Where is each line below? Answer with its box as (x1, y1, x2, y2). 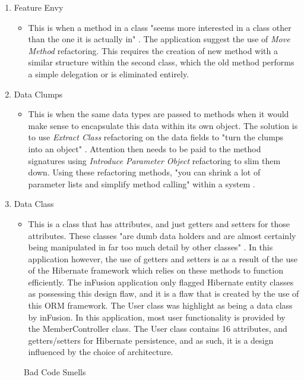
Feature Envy (14, 1, 64, 13)
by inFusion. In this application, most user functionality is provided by (28, 310, 286, 323)
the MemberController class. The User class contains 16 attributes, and (28, 322, 287, 335)
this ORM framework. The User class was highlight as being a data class (28, 299, 293, 312)
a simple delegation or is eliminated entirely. (28, 67, 189, 80)
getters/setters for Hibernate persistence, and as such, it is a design (28, 334, 274, 346)
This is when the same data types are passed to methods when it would (28, 108, 289, 120)
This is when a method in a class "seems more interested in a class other (28, 21, 292, 33)
